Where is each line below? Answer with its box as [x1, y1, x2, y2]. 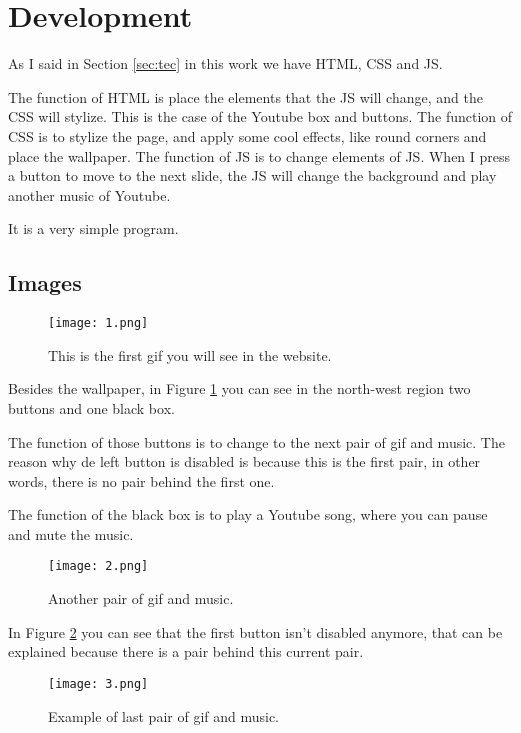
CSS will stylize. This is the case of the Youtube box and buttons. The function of [8, 106, 513, 127]
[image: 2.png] [48, 559, 149, 574]
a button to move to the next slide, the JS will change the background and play [8, 165, 497, 186]
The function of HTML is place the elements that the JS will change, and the [8, 86, 483, 107]
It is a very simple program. [8, 218, 179, 239]
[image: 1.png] [48, 316, 149, 331]
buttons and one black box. [8, 397, 175, 418]
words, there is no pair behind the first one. [8, 470, 275, 491]
